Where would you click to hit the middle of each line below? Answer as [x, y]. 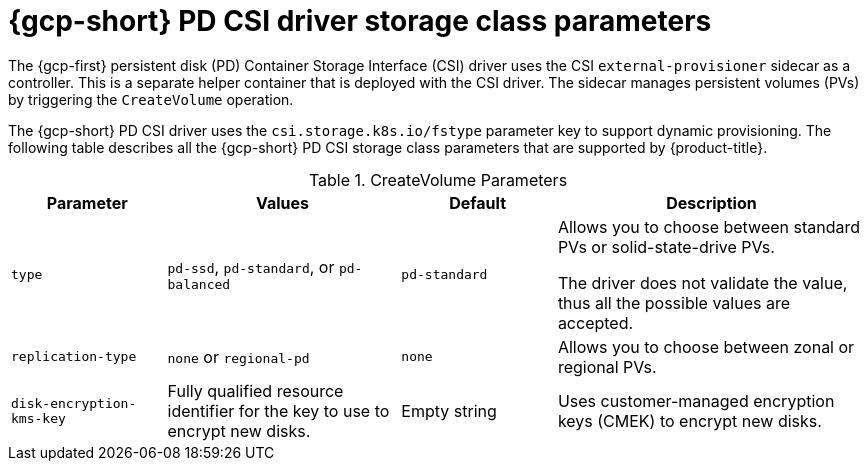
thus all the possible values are [673, 302]
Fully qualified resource [255, 390]
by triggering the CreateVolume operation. [151, 99]
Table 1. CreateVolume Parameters [438, 179]
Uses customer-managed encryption [696, 400]
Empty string [449, 410]
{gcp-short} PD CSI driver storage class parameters [360, 21]
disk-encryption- [74, 403]
